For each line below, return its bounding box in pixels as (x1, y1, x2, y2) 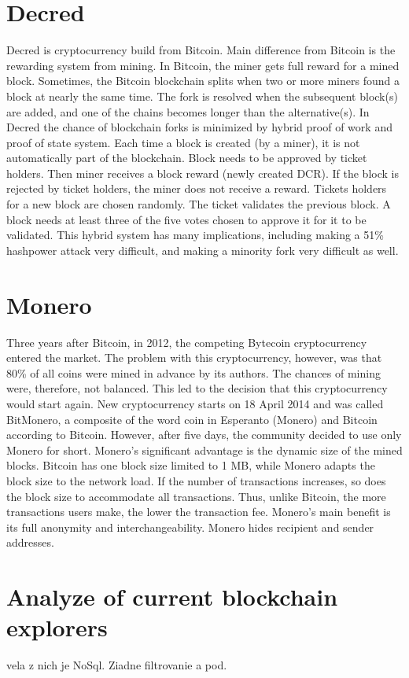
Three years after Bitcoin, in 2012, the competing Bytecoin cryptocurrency (6, 333, 367, 350)
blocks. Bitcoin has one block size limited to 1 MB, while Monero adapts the (6, 457, 375, 473)
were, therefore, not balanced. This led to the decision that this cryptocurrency (6, 380, 388, 396)
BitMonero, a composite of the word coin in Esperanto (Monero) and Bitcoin (6, 411, 378, 427)
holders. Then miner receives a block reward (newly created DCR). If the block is (6, 164, 399, 181)
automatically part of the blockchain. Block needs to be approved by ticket (6, 149, 367, 166)
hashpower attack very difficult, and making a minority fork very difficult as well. (6, 241, 399, 258)
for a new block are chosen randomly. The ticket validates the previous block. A (6, 196, 391, 212)
